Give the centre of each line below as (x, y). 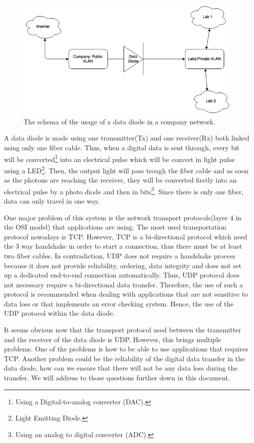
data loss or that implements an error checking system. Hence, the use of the (119, 303)
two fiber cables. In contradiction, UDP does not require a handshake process (120, 255)
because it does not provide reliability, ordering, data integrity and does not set (123, 265)
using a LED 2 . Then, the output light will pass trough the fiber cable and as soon (126, 169)
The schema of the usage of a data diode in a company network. (119, 121)
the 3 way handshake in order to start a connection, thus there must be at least (123, 246)
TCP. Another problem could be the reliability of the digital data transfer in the (125, 358)
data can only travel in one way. (52, 200)
